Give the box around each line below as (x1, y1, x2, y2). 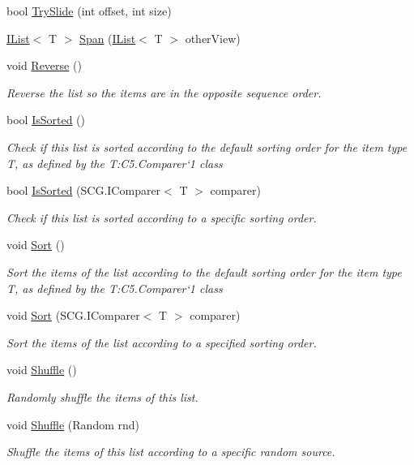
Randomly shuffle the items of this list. (6, 388, 198, 405)
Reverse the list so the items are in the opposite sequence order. (6, 84, 322, 101)
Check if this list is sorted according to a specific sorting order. (6, 209, 317, 226)
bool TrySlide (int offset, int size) (6, 2, 172, 19)
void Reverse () (6, 57, 82, 74)
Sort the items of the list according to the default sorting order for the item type (6, 263, 402, 280)
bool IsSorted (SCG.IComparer (6, 182, 161, 199)
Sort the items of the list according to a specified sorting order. (6, 334, 317, 351)
